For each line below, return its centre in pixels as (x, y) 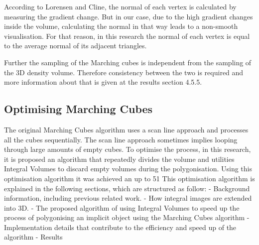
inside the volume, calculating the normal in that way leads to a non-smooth (121, 26)
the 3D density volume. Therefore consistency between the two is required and (124, 72)
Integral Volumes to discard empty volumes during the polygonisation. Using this (128, 169)
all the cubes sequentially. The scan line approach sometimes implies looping (121, 139)
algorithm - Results (33, 237)
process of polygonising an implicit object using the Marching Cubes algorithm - (127, 217)
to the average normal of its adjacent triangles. (75, 46)
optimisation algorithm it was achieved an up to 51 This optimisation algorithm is (129, 178)
